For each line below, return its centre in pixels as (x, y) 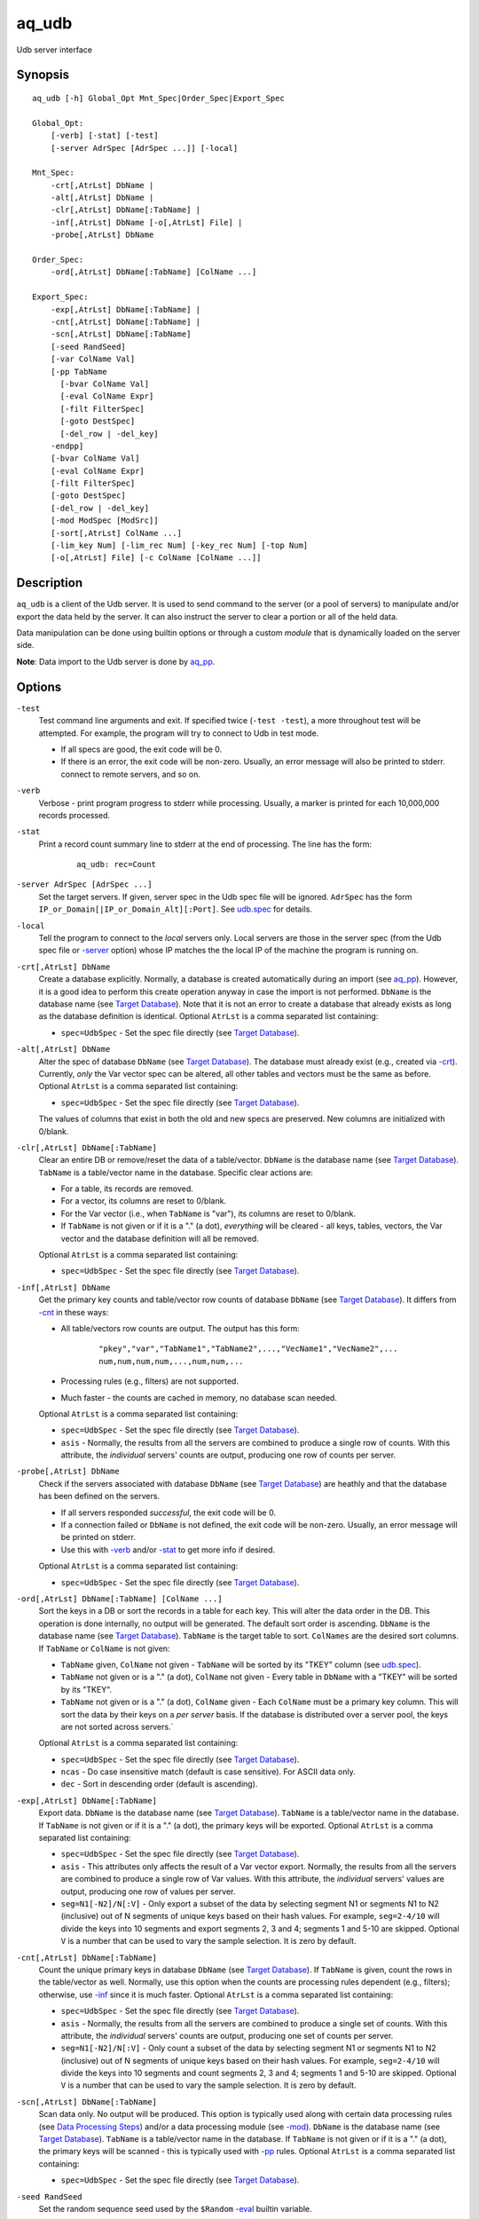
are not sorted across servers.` (117, 1726)
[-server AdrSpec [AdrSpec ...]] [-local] (144, 148)
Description (50, 583)
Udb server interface (55, 50)
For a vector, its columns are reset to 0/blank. (143, 1201)
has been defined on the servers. (99, 1496)
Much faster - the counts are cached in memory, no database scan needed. (199, 1397)
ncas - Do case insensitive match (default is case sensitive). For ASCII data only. (208, 1772)
